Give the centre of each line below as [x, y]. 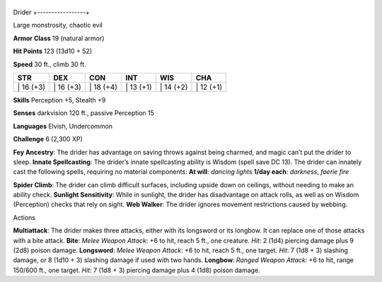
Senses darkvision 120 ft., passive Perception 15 [84, 113]
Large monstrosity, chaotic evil [58, 25]
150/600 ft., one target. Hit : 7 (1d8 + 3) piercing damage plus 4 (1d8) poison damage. [137, 270]
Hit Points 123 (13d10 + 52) [53, 51]
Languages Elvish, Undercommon [63, 126]
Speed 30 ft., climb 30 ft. [50, 64]
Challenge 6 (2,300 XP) [48, 139]
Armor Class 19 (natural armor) [59, 38]
